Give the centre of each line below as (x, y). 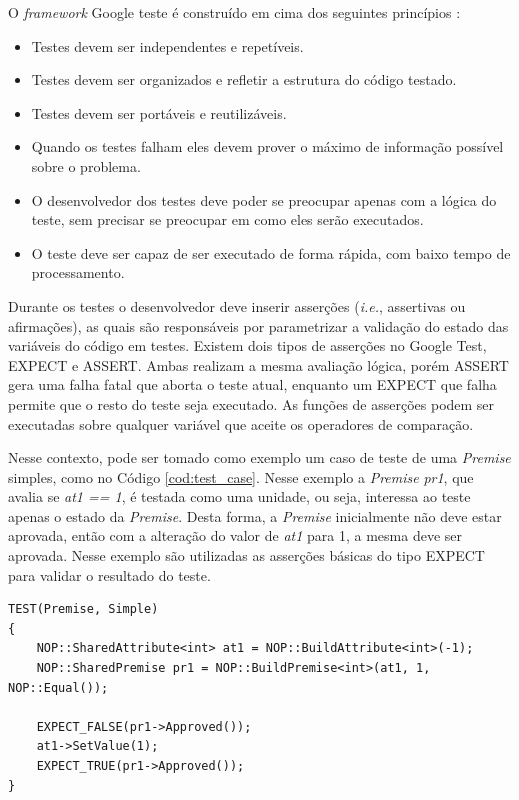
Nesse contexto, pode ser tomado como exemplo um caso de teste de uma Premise (259, 457)
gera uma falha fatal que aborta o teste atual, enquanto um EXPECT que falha (252, 384)
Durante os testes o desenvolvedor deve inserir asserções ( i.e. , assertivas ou (237, 305)
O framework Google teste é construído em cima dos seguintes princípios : (234, 12)
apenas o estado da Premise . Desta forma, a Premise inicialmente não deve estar (255, 515)
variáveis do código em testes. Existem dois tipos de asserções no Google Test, (247, 345)
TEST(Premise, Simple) (83, 609)
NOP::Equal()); (58, 687)
